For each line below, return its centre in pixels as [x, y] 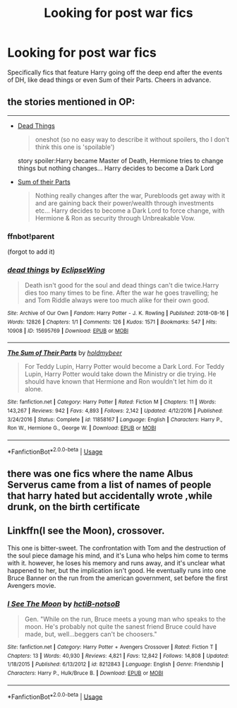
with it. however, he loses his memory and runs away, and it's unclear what [116, 562]
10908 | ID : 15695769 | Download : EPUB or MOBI [68, 331]
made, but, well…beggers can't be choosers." [91, 635]
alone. [34, 389]
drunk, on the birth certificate [74, 507]
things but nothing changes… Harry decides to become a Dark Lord [116, 168]
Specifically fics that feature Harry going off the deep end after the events [115, 72]
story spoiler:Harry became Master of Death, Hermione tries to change [120, 160]
